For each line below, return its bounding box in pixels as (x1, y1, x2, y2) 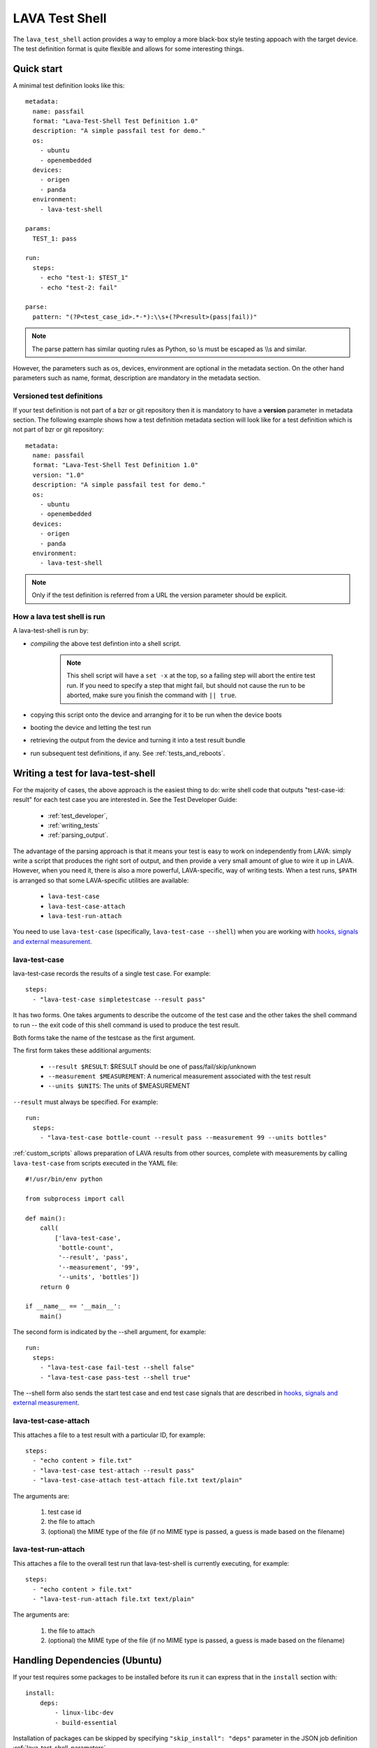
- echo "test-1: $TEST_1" (39, 273, 129, 282)
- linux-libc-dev (54, 1709, 114, 1717)
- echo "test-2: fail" (39, 283, 118, 292)
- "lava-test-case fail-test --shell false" (39, 1363, 195, 1372)
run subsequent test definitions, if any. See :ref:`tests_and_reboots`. (30, 749, 226, 757)
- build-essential (54, 1719, 118, 1726)
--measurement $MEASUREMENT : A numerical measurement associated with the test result (47, 1072, 311, 1080)
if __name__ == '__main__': (25, 1303, 121, 1310)
